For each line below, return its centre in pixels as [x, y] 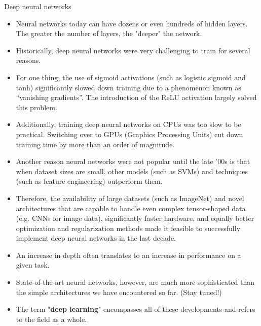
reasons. [28, 60]
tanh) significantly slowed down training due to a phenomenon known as [128, 87]
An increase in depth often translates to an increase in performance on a [128, 255]
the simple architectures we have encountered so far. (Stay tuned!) [119, 292]
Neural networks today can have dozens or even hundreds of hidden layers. [132, 23]
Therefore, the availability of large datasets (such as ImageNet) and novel [130, 198]
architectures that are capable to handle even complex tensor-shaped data [131, 208]
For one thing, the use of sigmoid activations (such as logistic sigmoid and [131, 77]
